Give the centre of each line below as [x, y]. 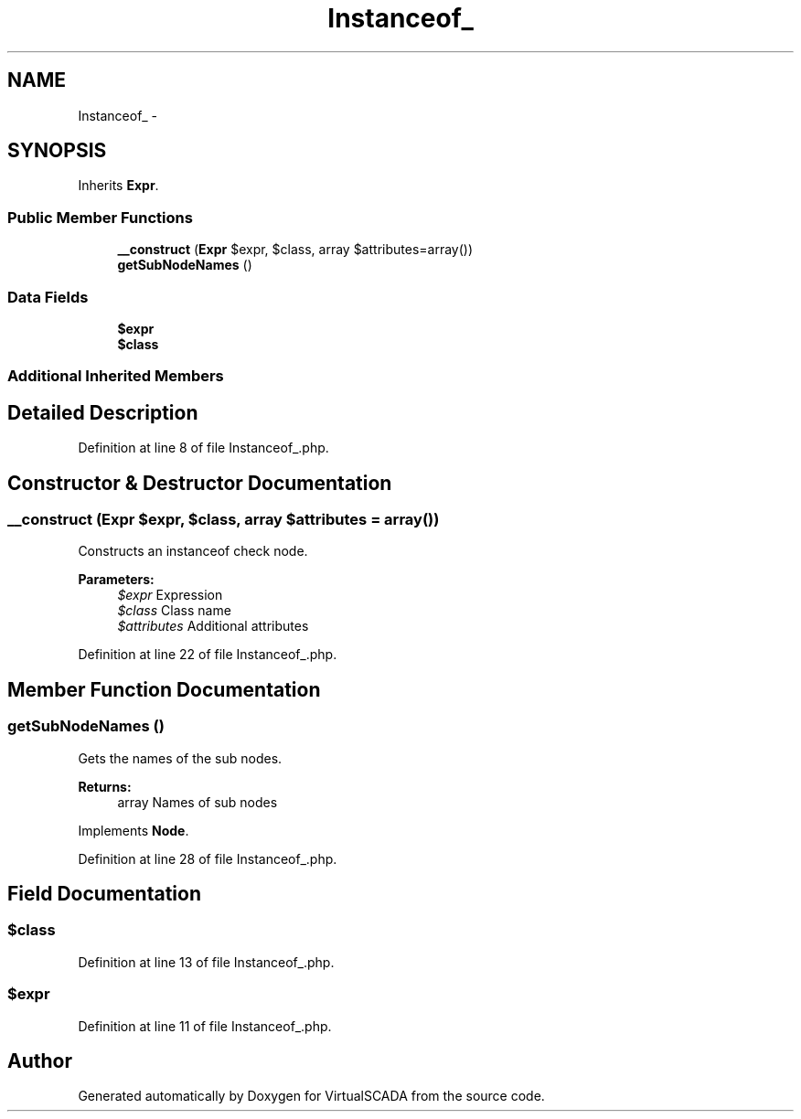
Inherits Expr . [118, 186]
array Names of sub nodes [198, 802]
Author [40, 1060]
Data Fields [48, 297]
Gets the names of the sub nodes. [180, 758]
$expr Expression [170, 595]
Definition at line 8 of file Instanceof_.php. [203, 448]
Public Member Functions [100, 217]
